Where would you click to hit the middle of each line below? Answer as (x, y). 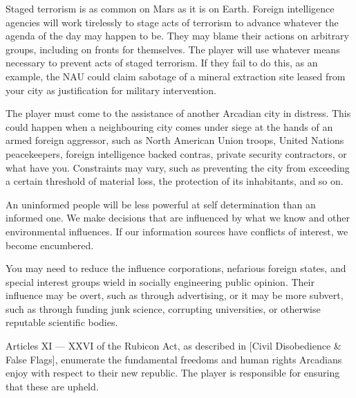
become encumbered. (50, 245)
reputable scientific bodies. (62, 322)
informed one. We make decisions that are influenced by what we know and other (178, 218)
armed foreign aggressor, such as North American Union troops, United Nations (175, 140)
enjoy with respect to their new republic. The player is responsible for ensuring (173, 373)
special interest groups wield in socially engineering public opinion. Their (160, 281)
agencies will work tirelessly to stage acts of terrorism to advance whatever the (172, 22)
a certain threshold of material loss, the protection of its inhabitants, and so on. (175, 181)
